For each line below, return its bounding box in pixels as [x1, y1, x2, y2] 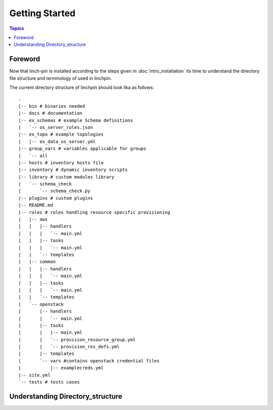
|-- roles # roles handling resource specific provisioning [18, 209, 170, 215]
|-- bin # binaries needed [18, 103, 85, 109]
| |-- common [18, 259, 56, 265]
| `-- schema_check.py [18, 188, 90, 194]
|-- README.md [18, 202, 53, 208]
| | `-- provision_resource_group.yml [18, 337, 136, 342]
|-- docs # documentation [18, 110, 83, 116]
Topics [9, 25, 24, 31]
